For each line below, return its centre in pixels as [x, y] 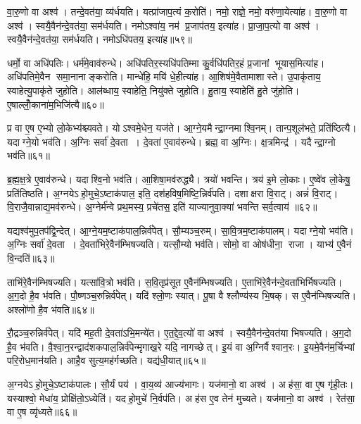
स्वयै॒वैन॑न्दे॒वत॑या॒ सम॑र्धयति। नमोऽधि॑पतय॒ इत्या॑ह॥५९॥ [100, 39]
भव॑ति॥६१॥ [28, 155]
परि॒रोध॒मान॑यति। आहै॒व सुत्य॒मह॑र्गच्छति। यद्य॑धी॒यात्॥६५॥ [107, 360]
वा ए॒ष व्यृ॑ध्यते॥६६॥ [42, 412]
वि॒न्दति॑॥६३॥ [31, 257]
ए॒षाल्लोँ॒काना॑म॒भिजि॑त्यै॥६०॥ [56, 104]
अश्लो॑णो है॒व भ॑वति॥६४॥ [51, 309]
